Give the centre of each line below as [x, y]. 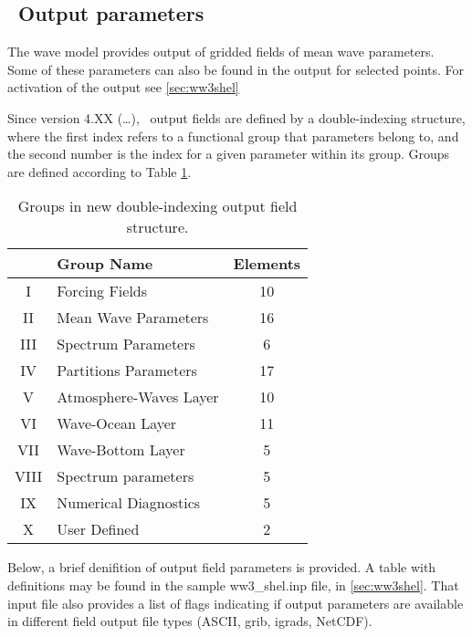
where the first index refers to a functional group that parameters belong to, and [233, 136]
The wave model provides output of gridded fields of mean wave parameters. [221, 52]
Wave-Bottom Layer [121, 450]
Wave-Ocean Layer [117, 423]
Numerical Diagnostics [129, 503]
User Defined [98, 529]
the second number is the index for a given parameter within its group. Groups [229, 154]
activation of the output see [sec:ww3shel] [123, 87]
